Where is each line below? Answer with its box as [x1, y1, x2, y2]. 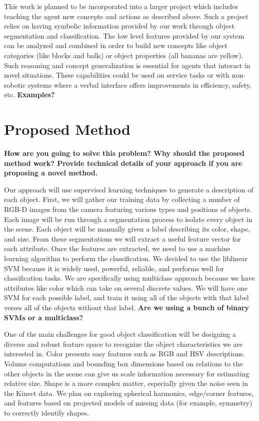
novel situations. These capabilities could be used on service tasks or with [4, 70, 229, 80]
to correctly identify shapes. [4, 407, 89, 417]
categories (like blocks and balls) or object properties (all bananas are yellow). [4, 50, 243, 60]
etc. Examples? [4, 89, 55, 100]
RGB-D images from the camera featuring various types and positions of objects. [4, 204, 252, 215]
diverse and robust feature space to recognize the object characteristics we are [4, 338, 242, 349]
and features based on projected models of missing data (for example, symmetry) [4, 397, 252, 408]
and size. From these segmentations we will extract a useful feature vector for [4, 233, 241, 244]
